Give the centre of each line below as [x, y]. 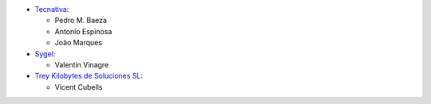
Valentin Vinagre [82, 64]
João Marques [79, 43]
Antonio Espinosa [83, 31]
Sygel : [45, 54]
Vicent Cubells [79, 87]
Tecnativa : [52, 9]
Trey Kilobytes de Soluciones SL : [89, 76]
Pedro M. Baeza [81, 21]
